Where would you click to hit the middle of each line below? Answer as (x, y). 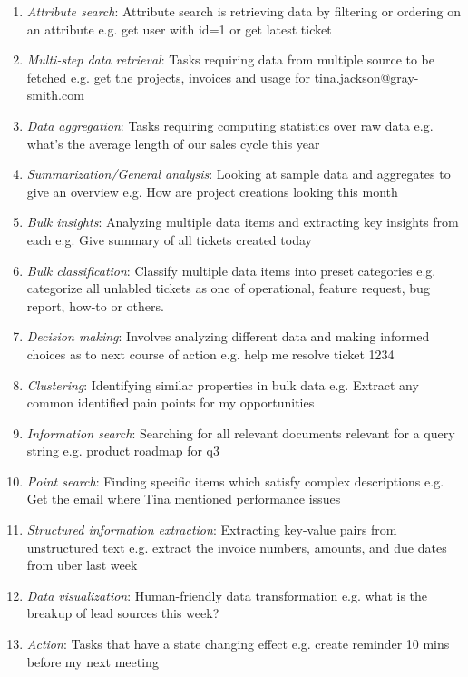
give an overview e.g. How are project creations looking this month (212, 191)
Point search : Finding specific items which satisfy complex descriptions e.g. (235, 481)
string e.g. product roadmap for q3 (123, 451)
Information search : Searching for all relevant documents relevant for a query (241, 432)
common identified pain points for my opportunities (171, 402)
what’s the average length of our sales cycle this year (173, 143)
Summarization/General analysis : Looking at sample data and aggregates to (239, 174)
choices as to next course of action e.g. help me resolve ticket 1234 (210, 353)
